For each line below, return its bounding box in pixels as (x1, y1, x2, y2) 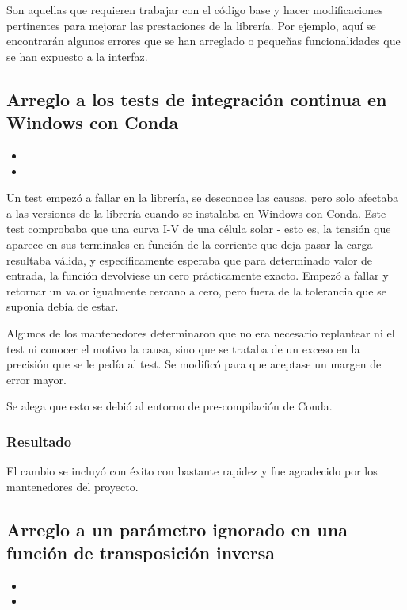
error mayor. (6, 371, 67, 387)
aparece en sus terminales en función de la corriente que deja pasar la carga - (6, 235, 380, 252)
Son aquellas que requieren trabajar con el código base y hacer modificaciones (6, 2, 383, 17)
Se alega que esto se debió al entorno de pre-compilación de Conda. (6, 398, 333, 414)
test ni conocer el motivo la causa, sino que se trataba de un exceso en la (6, 340, 360, 356)
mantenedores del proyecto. (6, 478, 139, 494)
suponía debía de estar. (6, 298, 119, 315)
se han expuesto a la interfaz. (6, 48, 148, 64)
